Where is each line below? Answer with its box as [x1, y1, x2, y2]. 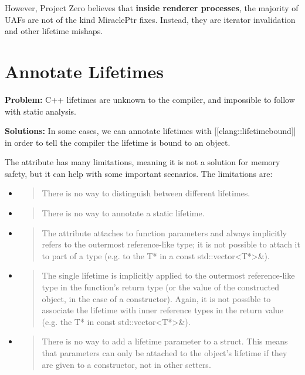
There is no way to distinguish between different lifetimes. [42, 187, 250, 199]
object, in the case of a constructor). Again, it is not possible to [42, 292, 271, 304]
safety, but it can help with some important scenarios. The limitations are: [5, 167, 273, 179]
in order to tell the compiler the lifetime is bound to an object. [5, 136, 231, 148]
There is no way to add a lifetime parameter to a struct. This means [42, 335, 288, 347]
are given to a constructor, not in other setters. [42, 358, 211, 370]
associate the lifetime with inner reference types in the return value [42, 304, 284, 316]
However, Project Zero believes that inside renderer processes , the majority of [5, 2, 299, 14]
